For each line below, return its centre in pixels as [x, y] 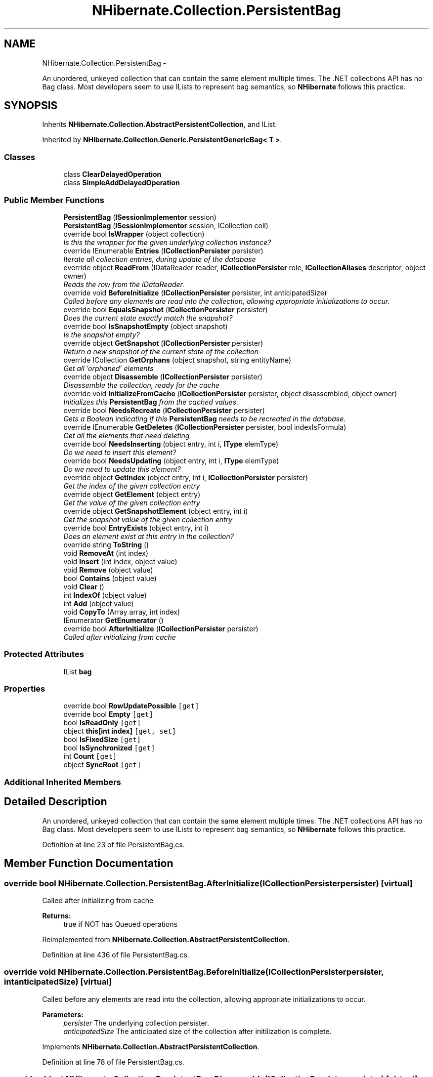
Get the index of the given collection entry [132, 486]
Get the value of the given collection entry [132, 502]
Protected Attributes [44, 654]
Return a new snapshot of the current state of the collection [161, 351]
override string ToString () [106, 544]
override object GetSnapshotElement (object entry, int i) [156, 511]
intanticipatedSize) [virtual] [58, 982]
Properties [25, 689]
